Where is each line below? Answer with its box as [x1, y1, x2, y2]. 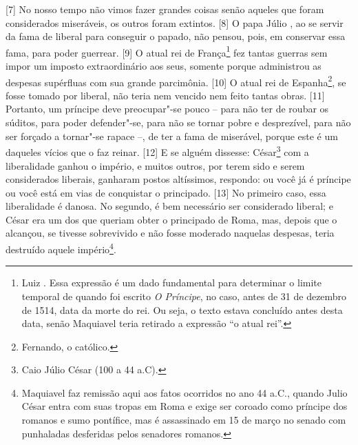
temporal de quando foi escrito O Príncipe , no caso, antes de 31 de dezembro [21, 288, 347, 303]
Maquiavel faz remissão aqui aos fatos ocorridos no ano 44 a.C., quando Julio [21, 385, 348, 399]
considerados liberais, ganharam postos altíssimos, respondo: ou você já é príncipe [6, 172, 351, 186]
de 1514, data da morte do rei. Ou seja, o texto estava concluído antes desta [21, 302, 343, 317]
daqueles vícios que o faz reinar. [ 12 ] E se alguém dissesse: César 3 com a [6, 143, 309, 159]
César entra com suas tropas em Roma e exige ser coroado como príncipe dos [21, 399, 348, 413]
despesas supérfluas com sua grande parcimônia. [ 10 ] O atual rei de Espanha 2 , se [6, 72, 346, 89]
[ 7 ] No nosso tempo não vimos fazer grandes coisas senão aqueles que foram [6, 2, 324, 16]
